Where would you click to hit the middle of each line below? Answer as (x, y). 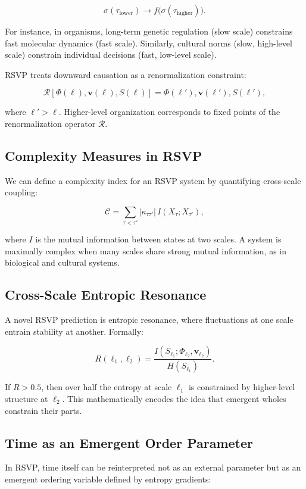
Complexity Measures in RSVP (104, 155)
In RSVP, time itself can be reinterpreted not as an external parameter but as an (153, 467)
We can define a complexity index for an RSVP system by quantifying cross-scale (153, 180)
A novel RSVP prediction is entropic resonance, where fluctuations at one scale (149, 320)
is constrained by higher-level (242, 387)
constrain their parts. (43, 410)
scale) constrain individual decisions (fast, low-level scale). (111, 54)
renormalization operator (50, 123)
